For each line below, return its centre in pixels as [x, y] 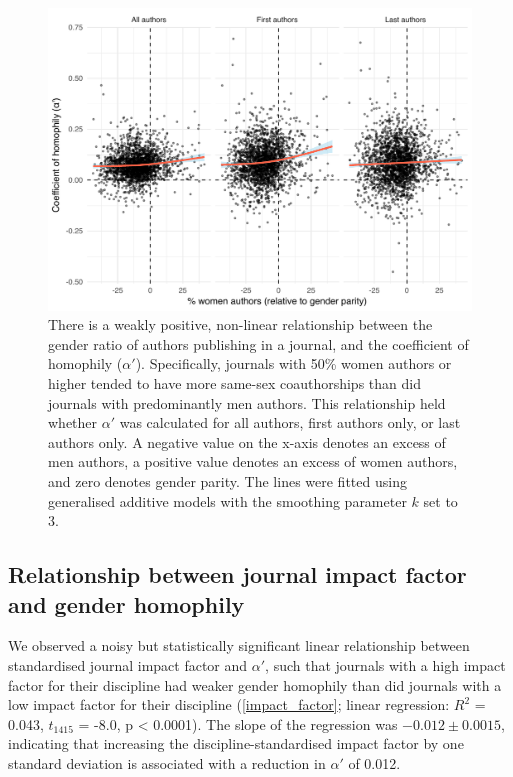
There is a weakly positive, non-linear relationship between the [240, 324]
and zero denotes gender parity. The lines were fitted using [227, 481]
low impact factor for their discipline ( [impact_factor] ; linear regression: [229, 704]
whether [73, 422]
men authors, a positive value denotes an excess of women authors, [253, 461]
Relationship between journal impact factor [237, 574]
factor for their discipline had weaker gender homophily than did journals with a [255, 684]
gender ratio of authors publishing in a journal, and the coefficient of [258, 343]
